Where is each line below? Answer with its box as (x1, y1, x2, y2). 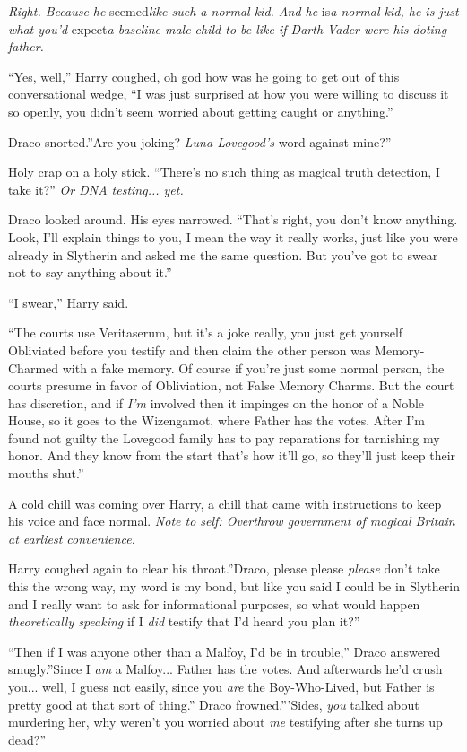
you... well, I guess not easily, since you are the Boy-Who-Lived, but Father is (8, 678, 435, 695)
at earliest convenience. (8, 529, 135, 547)
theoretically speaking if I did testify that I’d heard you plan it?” (8, 612, 360, 631)
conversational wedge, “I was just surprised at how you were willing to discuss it (8, 84, 449, 103)
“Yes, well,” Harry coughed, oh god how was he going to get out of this (8, 66, 400, 85)
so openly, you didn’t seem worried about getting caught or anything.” (8, 101, 393, 120)
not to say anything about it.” (8, 263, 172, 282)
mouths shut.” (8, 464, 84, 483)
